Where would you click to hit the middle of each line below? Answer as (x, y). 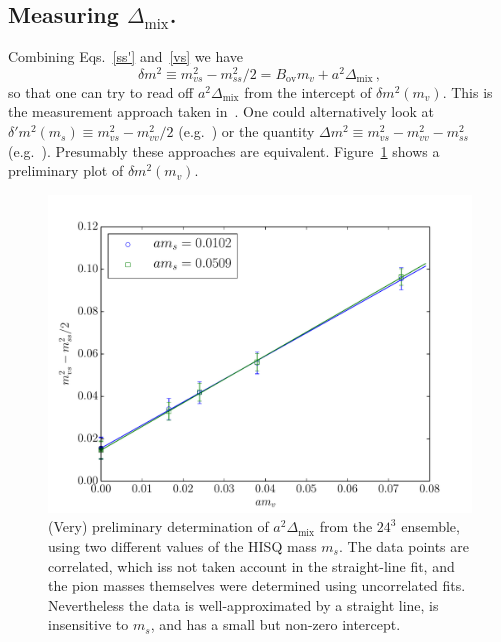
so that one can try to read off (101, 91)
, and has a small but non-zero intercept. (275, 624)
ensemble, (430, 526)
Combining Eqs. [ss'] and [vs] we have (126, 56)
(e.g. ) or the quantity (246, 131)
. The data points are (404, 546)
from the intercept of (308, 91)
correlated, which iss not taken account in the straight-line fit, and (251, 565)
